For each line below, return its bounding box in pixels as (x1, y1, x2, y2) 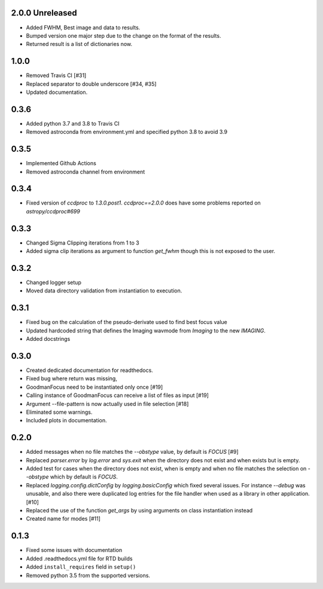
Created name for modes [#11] (26, 515, 101, 523)
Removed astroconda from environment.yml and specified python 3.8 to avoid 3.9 (26, 129, 227, 136)
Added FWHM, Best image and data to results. (26, 24, 141, 31)
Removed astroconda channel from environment (26, 168, 145, 175)
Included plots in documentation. (26, 417, 107, 424)
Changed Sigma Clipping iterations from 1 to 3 (26, 239, 140, 246)
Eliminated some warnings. (26, 408, 93, 416)
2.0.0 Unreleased (11, 8, 77, 18)
